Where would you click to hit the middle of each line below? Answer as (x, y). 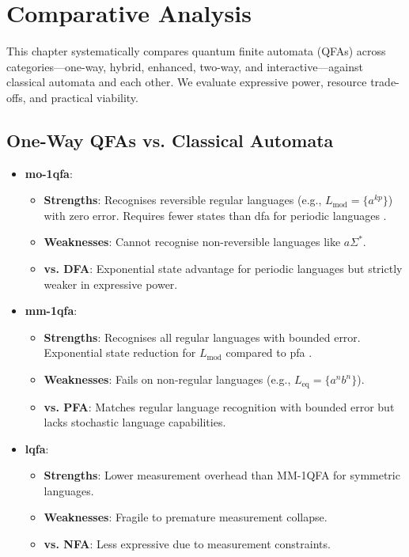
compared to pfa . (269, 352)
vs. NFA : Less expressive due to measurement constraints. (187, 544)
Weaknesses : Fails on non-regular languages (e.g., (167, 379)
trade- (385, 82)
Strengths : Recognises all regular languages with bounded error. (202, 337)
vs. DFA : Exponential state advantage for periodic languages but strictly (223, 269)
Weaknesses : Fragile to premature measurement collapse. (186, 517)
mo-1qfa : (49, 173)
